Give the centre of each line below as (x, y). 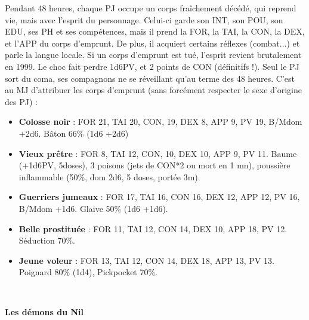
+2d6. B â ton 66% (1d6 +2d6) (74, 133)
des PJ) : (21, 101)
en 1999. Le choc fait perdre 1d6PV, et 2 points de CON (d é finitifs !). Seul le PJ (152, 66)
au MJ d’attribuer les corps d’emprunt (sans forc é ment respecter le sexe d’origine (153, 90)
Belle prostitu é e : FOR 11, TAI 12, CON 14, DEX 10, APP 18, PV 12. (153, 228)
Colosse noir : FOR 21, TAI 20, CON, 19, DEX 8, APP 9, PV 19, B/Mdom (160, 121)
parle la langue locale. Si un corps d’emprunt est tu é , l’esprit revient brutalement (153, 55)
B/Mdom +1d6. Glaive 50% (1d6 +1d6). (93, 208)
